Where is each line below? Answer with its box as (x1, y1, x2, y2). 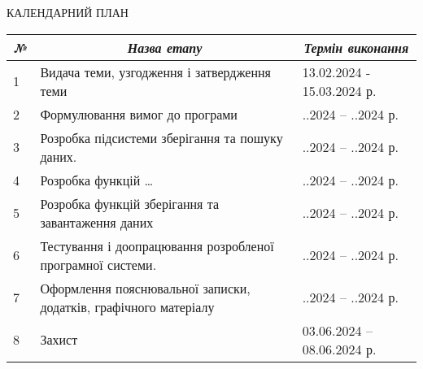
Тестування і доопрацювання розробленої (40, 236, 274, 255)
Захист (40, 330, 78, 349)
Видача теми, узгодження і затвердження (40, 62, 271, 81)
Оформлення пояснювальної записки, (40, 278, 251, 297)
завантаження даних (40, 212, 154, 232)
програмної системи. (40, 254, 157, 274)
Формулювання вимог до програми (40, 104, 238, 124)
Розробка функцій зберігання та (40, 193, 220, 213)
